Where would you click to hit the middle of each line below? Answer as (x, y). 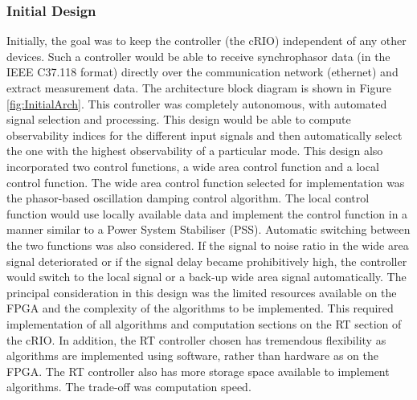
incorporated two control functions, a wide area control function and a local (193, 166)
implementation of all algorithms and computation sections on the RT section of (204, 323)
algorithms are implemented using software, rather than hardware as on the (192, 355)
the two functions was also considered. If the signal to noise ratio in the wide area (208, 245)
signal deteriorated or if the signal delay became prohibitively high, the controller (207, 261)
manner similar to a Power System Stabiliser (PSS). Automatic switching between (208, 229)
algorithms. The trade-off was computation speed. (129, 387)
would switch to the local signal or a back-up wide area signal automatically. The (206, 277)
